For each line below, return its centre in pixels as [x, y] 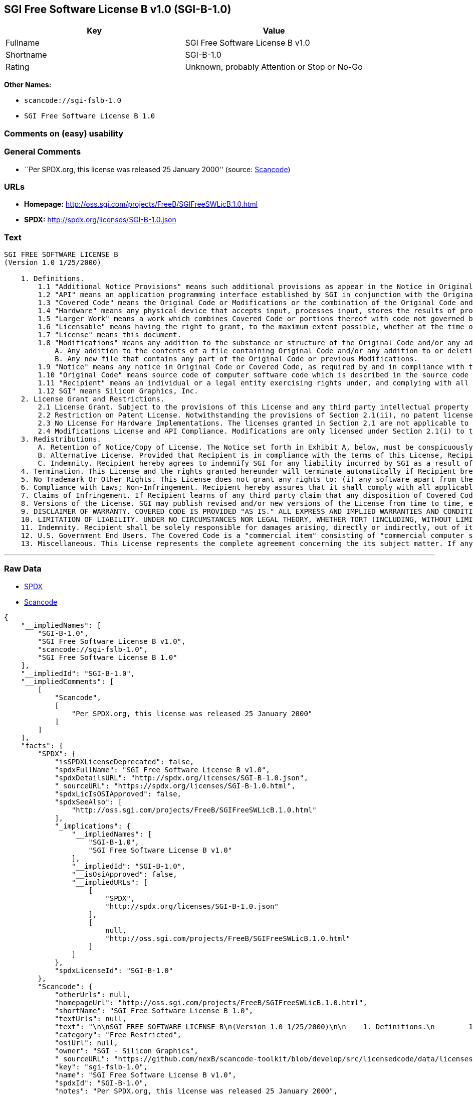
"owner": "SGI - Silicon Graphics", [127, 1051]
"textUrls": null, [91, 1018]
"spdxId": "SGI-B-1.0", [101, 1083]
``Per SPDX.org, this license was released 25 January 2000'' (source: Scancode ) [157, 169]
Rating [18, 67]
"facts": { [42, 745]
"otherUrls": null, [93, 994]
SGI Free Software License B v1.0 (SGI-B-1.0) [118, 9]
